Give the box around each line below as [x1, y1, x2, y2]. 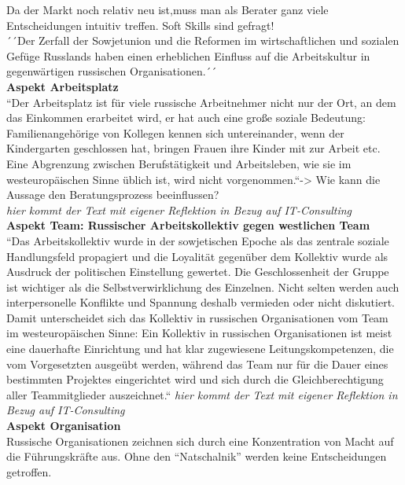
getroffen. [6, 463, 52, 479]
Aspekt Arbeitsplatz [6, 78, 119, 94]
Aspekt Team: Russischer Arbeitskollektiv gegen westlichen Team [6, 217, 370, 233]
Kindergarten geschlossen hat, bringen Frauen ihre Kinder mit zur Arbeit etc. [6, 140, 381, 156]
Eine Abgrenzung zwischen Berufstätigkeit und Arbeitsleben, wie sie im [6, 155, 352, 171]
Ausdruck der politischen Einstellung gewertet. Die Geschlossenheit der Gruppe [6, 263, 389, 280]
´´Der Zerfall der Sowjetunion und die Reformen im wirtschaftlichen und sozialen [6, 32, 399, 49]
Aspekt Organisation [6, 417, 121, 434]
